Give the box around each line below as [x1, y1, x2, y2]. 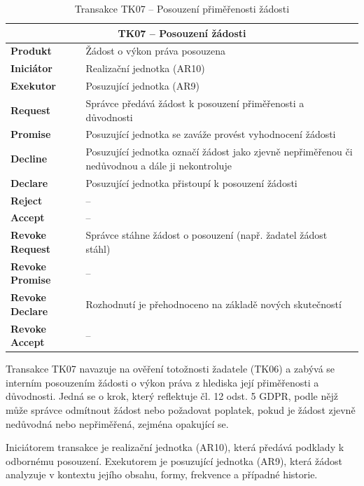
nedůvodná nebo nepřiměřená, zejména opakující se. [6, 416, 229, 431]
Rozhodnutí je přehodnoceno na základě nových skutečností [85, 296, 342, 311]
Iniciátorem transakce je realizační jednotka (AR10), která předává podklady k [6, 440, 344, 454]
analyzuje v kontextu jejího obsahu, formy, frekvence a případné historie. [6, 467, 318, 482]
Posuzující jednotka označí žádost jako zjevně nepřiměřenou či [85, 144, 353, 159]
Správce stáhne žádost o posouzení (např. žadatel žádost [85, 228, 328, 242]
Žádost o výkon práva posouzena [85, 43, 226, 58]
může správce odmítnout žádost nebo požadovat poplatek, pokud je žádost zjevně [6, 403, 356, 417]
